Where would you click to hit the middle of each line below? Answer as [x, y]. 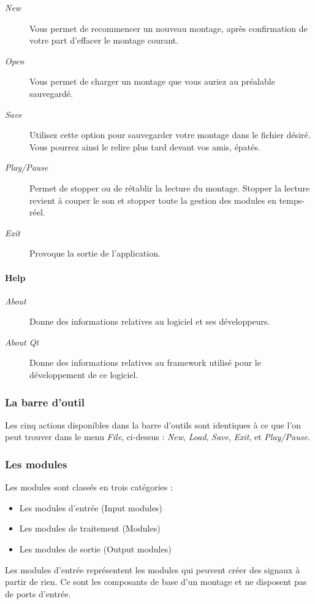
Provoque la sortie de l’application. [95, 253]
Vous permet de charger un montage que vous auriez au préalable [152, 81]
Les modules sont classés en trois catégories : [89, 487]
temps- [292, 200]
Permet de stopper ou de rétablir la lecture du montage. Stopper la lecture [170, 188]
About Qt [22, 342]
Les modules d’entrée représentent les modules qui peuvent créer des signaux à [153, 569]
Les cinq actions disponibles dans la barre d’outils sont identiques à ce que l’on [153, 424]
